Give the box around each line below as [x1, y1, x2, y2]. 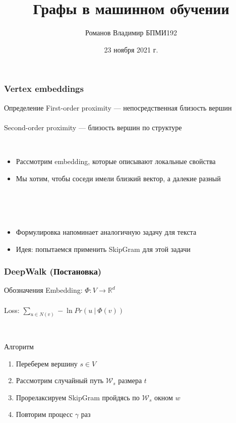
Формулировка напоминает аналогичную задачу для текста [16, 226, 197, 237]
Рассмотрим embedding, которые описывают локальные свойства [16, 155, 216, 166]
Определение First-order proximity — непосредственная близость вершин [4, 102, 232, 113]
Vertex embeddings [4, 82, 84, 95]
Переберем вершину [16, 358, 78, 368]
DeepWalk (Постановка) [4, 265, 102, 278]
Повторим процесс [16, 409, 73, 419]
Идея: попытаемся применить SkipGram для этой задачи [16, 243, 191, 254]
